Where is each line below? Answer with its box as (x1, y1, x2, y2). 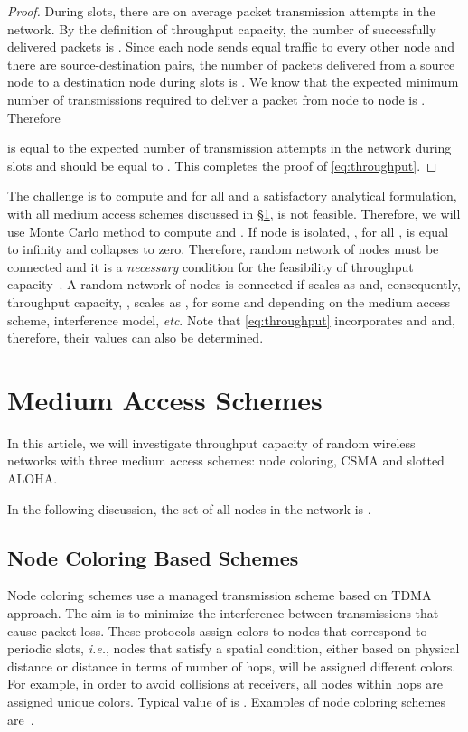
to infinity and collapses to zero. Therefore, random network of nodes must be (7, 239, 439, 258)
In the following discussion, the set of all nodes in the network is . (7, 499, 371, 518)
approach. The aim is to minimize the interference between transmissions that (7, 603, 439, 622)
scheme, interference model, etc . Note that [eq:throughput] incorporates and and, (7, 310, 455, 329)
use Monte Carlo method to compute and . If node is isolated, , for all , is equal (7, 221, 449, 240)
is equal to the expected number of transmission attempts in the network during (7, 138, 452, 157)
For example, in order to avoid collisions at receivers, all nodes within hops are (7, 674, 443, 693)
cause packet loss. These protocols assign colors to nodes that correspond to (7, 621, 427, 640)
